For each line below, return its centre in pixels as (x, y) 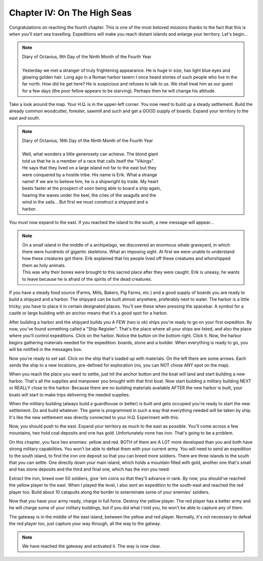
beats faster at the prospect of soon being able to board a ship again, (92, 188)
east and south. (25, 118)
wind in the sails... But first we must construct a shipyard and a (85, 202)
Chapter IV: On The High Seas (70, 13)
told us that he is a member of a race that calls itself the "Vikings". (88, 161)
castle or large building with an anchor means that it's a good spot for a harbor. (88, 313)
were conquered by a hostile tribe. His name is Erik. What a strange (90, 175)
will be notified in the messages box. (46, 350)
